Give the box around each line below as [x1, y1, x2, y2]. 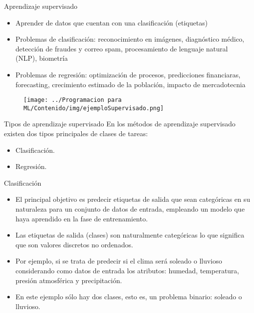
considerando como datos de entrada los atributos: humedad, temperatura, [15, 265, 239, 275]
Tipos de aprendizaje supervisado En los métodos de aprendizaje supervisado [4, 119, 236, 129]
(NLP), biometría [15, 53, 68, 63]
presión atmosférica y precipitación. [15, 275, 122, 285]
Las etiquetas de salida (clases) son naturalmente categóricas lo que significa [15, 230, 244, 240]
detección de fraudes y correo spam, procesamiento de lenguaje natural [15, 43, 228, 53]
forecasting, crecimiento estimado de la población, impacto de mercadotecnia [15, 79, 246, 89]
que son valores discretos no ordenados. [15, 239, 133, 249]
